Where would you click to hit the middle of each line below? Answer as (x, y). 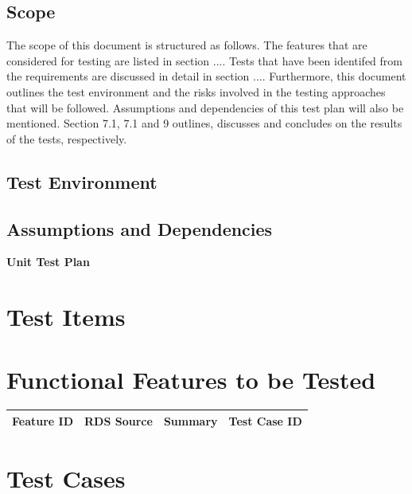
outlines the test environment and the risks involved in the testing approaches (196, 91)
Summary (190, 420)
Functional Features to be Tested (191, 379)
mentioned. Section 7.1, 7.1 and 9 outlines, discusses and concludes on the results (204, 123)
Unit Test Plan (48, 262)
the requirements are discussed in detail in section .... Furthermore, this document (206, 76)
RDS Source (119, 420)
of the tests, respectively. (67, 138)
